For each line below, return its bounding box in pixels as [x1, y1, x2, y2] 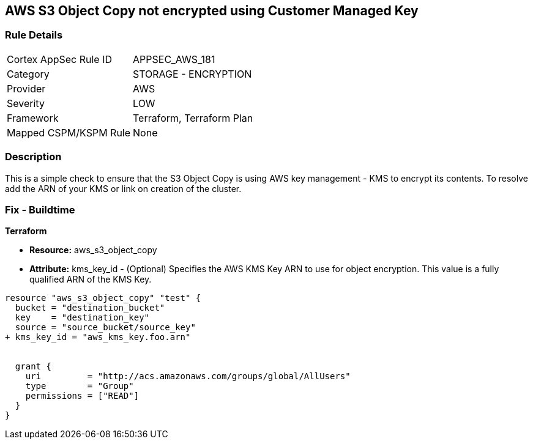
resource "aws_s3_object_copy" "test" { [5, 293, 201, 303]
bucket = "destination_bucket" [15, 303, 165, 313]
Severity [7, 97, 45, 109]
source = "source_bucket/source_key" [15, 322, 196, 333]
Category [7, 67, 50, 80]
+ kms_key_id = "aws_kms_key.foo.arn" [5, 332, 191, 342]
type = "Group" [25, 381, 134, 391]
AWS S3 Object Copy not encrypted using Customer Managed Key [5, 3, 419, 18]
